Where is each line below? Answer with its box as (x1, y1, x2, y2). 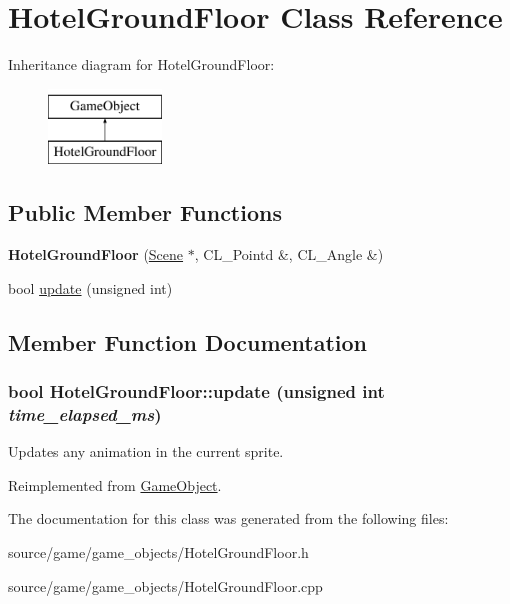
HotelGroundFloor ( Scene (8, 244, 184, 265)
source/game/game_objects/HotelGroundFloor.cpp (8, 575, 323, 596)
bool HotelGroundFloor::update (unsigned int (8, 378, 385, 403)
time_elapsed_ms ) (8, 401, 162, 426)
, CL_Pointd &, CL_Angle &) (194, 244, 384, 265)
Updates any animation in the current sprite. (8, 441, 284, 462)
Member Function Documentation (8, 326, 368, 357)
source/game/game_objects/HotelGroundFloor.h (8, 541, 309, 562)
